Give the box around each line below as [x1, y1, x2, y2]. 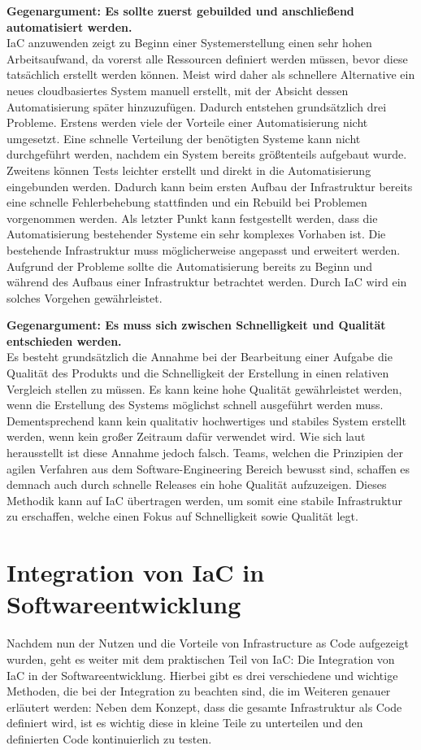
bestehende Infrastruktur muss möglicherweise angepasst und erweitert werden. [7, 241, 401, 258]
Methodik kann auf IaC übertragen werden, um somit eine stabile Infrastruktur [7, 491, 403, 508]
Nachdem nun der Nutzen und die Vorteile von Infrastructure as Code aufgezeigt [7, 634, 410, 652]
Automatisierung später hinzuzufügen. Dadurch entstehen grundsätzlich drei [7, 98, 387, 115]
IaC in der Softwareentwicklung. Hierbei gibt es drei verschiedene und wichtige [7, 666, 398, 683]
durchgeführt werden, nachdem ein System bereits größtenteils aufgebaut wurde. [7, 146, 407, 163]
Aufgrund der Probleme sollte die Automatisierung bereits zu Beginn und [7, 257, 373, 274]
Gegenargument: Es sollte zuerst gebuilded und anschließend [7, 2, 354, 19]
